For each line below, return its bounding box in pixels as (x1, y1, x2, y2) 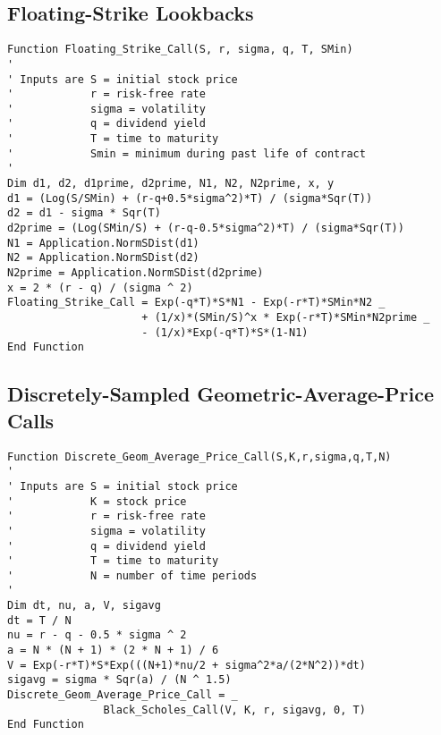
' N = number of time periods (7, 569, 258, 582)
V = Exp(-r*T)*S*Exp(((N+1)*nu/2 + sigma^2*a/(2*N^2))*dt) (7, 658, 366, 672)
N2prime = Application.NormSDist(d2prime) (7, 266, 264, 280)
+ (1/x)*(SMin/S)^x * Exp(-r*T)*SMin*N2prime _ (141, 311, 430, 325)
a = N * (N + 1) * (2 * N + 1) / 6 (7, 644, 219, 657)
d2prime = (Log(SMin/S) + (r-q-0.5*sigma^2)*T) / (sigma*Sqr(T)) (7, 222, 404, 235)
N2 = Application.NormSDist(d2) (7, 251, 199, 265)
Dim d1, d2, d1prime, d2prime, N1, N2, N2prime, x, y (7, 177, 335, 190)
